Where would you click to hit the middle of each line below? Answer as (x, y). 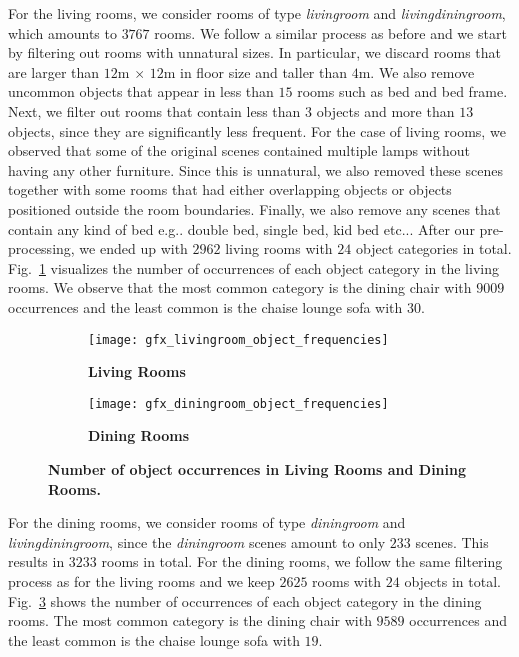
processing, (41, 248)
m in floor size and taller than (255, 71)
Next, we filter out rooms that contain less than (154, 110)
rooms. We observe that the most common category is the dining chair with (240, 287)
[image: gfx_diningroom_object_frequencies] (238, 403)
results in (36, 561)
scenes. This (452, 541)
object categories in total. (433, 248)
